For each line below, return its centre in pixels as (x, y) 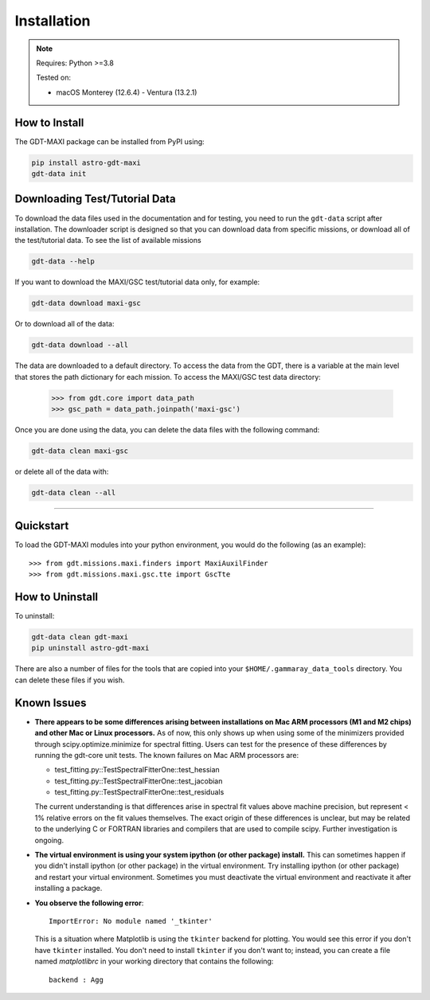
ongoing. (49, 840)
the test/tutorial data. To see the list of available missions (108, 240)
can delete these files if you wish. (70, 680)
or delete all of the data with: (62, 471)
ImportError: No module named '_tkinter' (131, 921)
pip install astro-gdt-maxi (86, 162)
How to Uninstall (57, 597)
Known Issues (51, 703)
